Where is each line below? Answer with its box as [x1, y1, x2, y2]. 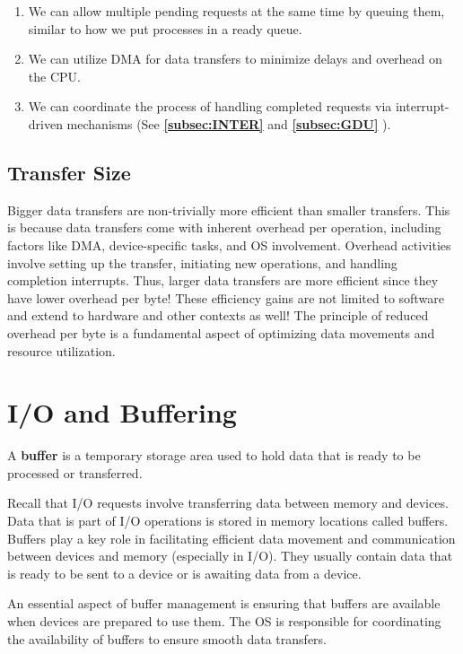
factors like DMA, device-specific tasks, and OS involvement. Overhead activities [7, 235, 451, 254]
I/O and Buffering [7, 394, 237, 431]
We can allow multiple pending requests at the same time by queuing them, [28, 2, 445, 20]
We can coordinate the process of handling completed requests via [28, 97, 392, 116]
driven [28, 114, 63, 133]
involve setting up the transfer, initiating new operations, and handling [7, 253, 397, 272]
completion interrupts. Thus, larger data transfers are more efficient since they [7, 271, 439, 290]
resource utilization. [7, 341, 116, 360]
